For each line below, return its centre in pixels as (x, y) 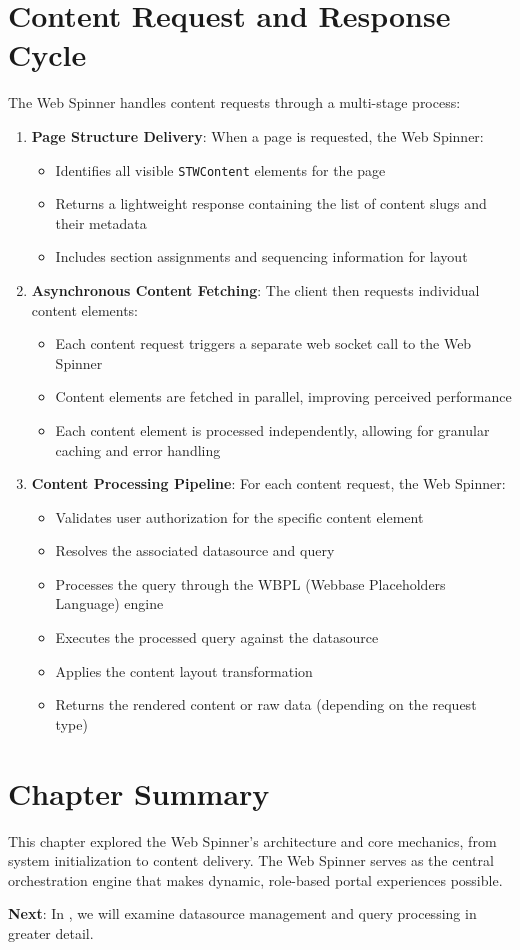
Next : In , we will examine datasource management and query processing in (242, 913)
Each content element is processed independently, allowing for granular (272, 429)
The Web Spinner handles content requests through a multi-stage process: (234, 102)
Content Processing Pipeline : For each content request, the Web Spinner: (268, 483)
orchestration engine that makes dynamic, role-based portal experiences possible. (255, 879)
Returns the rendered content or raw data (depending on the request (266, 704)
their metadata (101, 222)
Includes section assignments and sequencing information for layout (261, 256)
